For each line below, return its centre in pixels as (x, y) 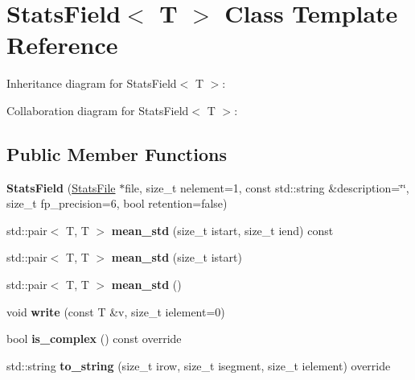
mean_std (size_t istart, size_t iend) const (222, 230)
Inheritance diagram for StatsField (92, 83)
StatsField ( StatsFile (61, 187)
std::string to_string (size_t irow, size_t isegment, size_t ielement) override (199, 365)
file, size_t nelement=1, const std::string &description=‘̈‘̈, (267, 187)
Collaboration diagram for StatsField (98, 110)
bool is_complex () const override (94, 339)
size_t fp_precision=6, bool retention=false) (117, 203)
